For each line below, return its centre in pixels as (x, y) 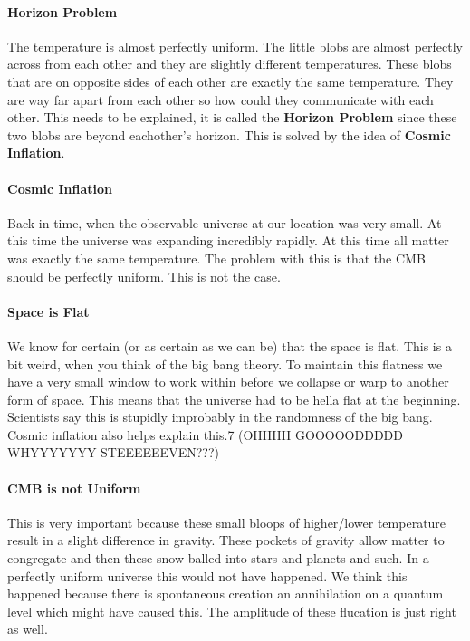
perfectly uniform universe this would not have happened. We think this (207, 575)
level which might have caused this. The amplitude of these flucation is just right (232, 611)
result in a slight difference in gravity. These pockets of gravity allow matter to (226, 540)
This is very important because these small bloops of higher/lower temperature (227, 522)
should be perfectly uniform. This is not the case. (144, 276)
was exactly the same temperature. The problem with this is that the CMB (216, 258)
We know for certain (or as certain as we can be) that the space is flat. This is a (230, 345)
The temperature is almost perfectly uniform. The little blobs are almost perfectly (235, 46)
